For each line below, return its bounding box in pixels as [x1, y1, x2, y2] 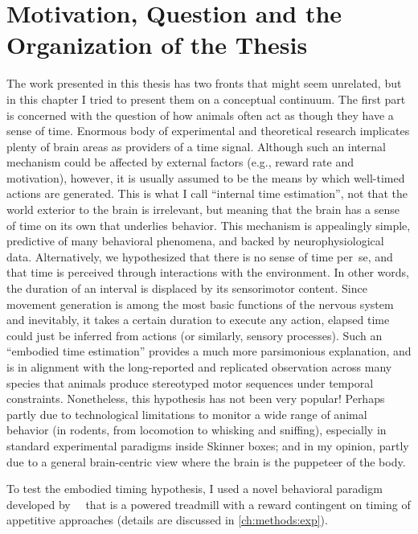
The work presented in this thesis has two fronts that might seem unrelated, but [6, 75, 402, 92]
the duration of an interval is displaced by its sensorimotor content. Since [6, 280, 367, 297]
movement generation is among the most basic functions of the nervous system [6, 295, 394, 312]
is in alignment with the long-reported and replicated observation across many [6, 359, 392, 375]
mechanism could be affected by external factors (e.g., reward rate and [6, 154, 354, 170]
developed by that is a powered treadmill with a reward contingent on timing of [6, 495, 411, 512]
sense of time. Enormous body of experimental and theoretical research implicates [6, 122, 410, 139]
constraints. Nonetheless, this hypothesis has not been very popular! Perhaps [6, 390, 385, 407]
